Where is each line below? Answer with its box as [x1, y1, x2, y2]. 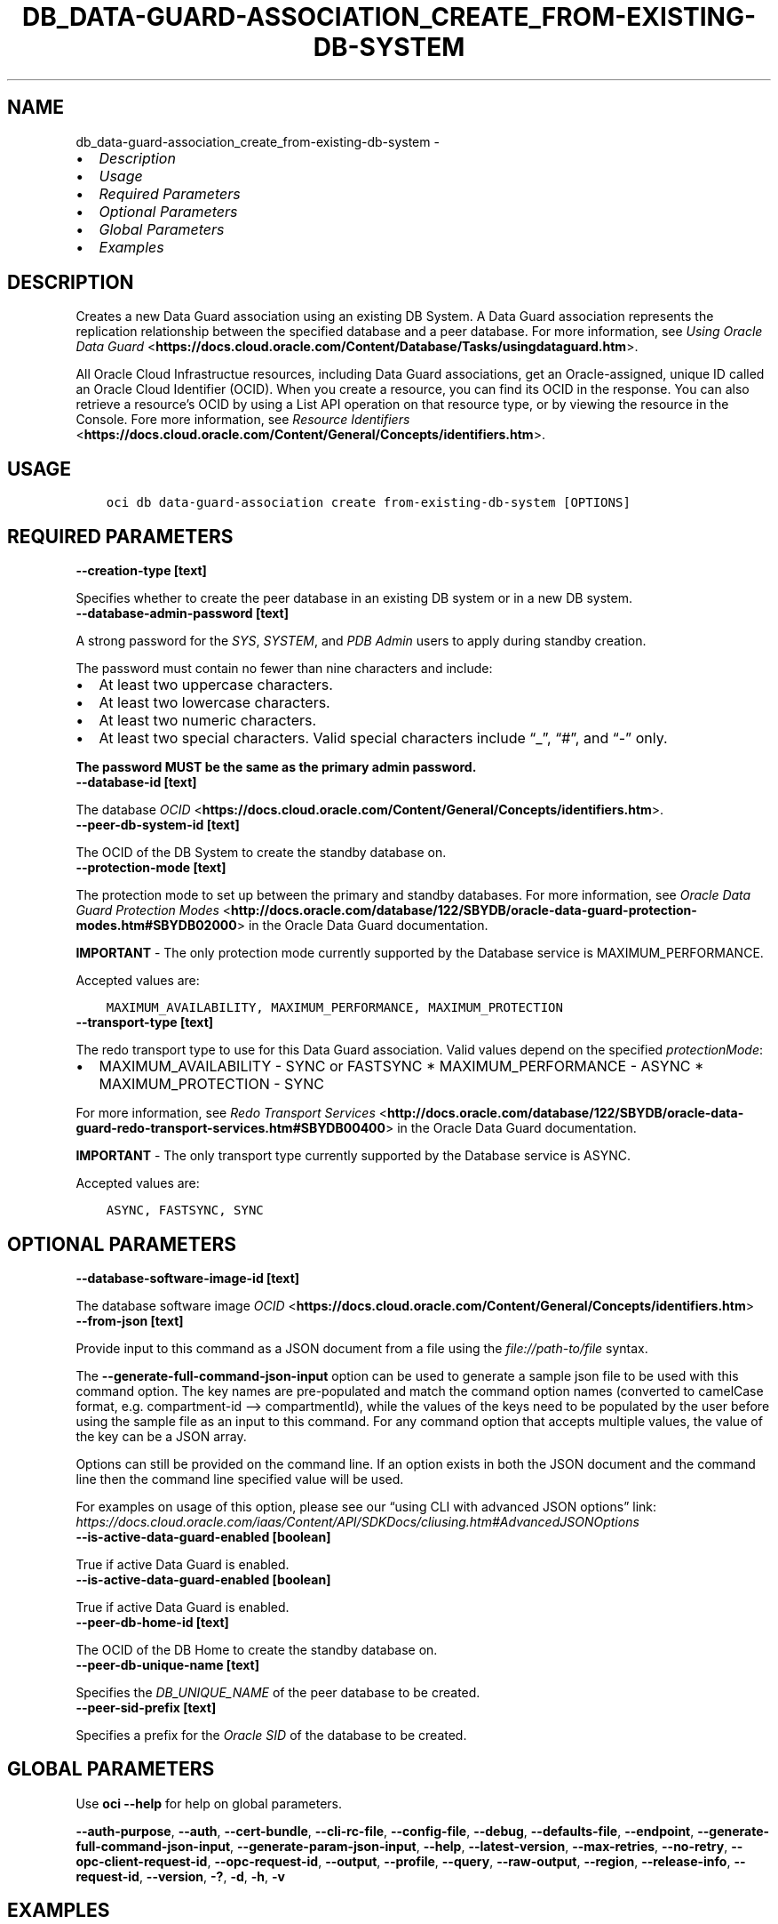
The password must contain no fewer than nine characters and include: [75, 661, 493, 677]
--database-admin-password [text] [75, 605, 289, 621]
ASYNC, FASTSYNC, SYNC [106, 1203, 264, 1218]
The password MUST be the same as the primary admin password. [75, 759, 477, 775]
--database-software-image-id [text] [75, 1270, 300, 1286]
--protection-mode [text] [75, 860, 226, 876]
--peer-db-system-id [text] [75, 817, 240, 833]
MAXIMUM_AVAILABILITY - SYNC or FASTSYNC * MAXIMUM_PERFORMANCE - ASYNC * [99, 1057, 704, 1076]
